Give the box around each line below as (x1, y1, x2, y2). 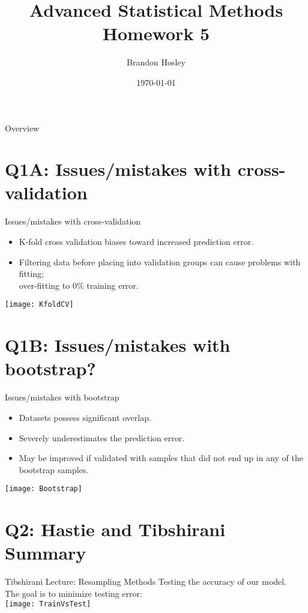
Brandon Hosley (127, 56, 186, 68)
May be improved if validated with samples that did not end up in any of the (19, 451, 303, 464)
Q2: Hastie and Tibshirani (5, 517, 226, 542)
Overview (5, 121, 40, 134)
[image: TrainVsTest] (5, 600, 91, 609)
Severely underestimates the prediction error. (19, 431, 185, 444)
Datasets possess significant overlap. (19, 411, 151, 423)
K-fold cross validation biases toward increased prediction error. (19, 235, 254, 247)
